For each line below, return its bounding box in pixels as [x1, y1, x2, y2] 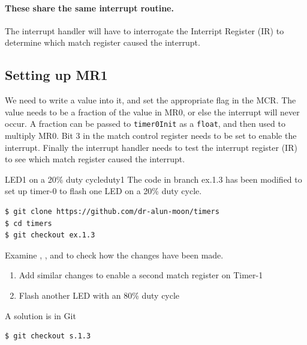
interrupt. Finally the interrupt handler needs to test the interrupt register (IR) [5, 141, 297, 153]
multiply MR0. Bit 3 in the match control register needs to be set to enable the [5, 129, 297, 142]
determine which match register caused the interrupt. [5, 36, 200, 49]
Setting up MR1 [5, 66, 108, 84]
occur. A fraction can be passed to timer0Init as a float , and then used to [5, 117, 285, 130]
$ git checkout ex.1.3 [5, 231, 95, 240]
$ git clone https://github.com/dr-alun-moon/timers [5, 207, 219, 216]
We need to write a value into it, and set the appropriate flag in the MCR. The [5, 94, 296, 106]
